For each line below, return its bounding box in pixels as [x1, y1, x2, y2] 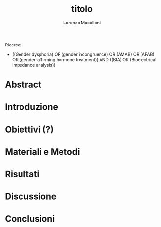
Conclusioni [5, 213, 55, 225]
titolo [71, 3, 93, 15]
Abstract [5, 79, 41, 90]
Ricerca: [5, 42, 22, 47]
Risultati [5, 168, 40, 180]
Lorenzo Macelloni [63, 20, 101, 25]
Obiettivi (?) [5, 124, 54, 135]
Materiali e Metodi [5, 146, 80, 157]
